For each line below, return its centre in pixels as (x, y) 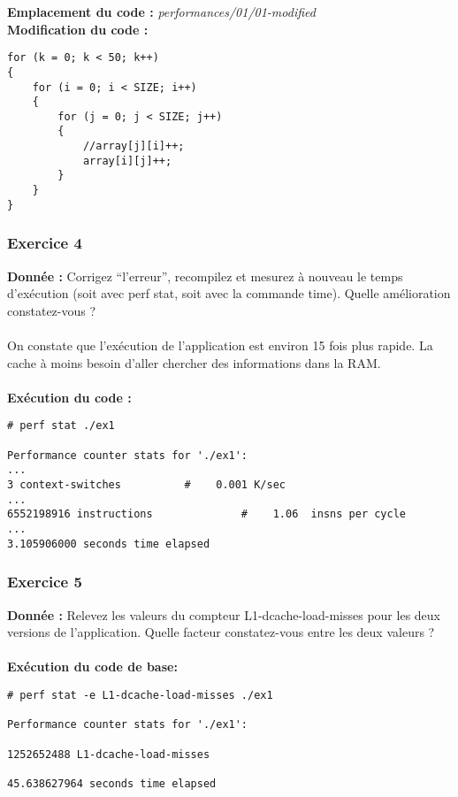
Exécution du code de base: (92, 667)
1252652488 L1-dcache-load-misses (109, 754)
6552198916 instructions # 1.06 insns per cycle (207, 514)
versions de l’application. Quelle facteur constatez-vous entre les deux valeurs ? (221, 632)
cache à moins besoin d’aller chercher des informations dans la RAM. (194, 362)
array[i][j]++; (127, 161)
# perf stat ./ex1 (61, 426)
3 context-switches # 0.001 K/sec (146, 485)
